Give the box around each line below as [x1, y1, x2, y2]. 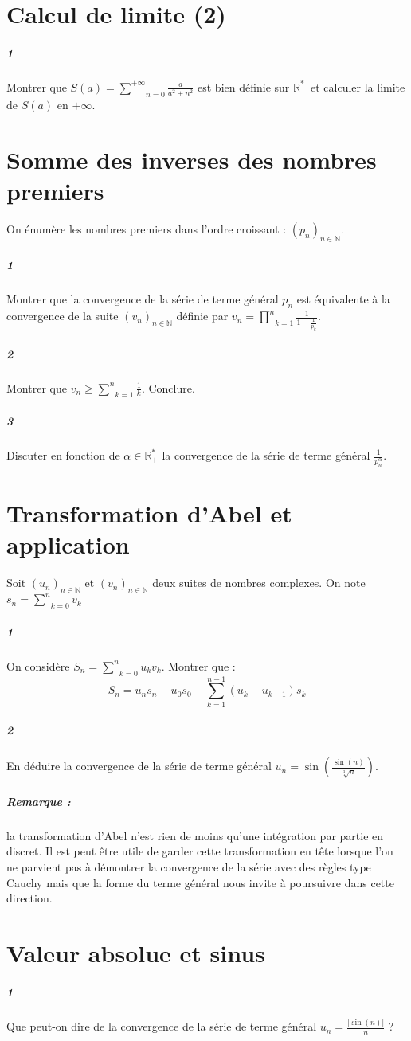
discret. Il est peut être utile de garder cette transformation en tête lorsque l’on [6, 843, 393, 859]
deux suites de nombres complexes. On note [152, 574, 366, 591]
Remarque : [6, 792, 71, 809]
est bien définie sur [198, 78, 290, 95]
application [6, 528, 130, 561]
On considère [6, 657, 70, 674]
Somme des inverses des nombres [6, 143, 377, 175]
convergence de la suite [6, 307, 119, 324]
